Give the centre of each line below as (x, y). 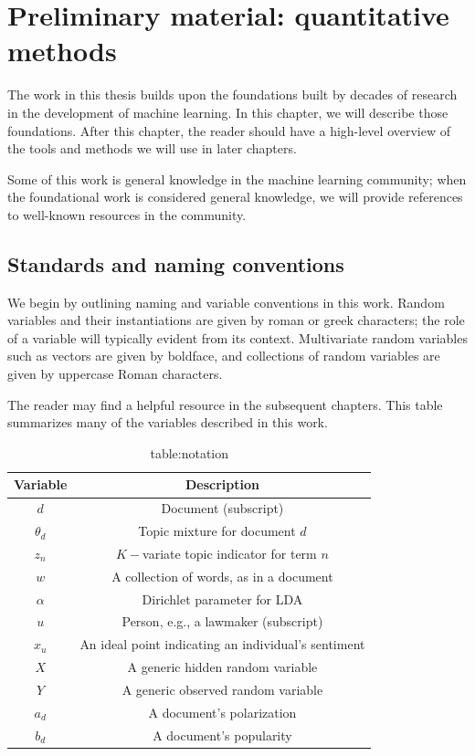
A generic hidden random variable (222, 667)
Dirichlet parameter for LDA (222, 598)
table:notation (190, 452)
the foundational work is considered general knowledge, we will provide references (235, 197)
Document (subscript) (222, 508)
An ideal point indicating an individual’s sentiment (222, 644)
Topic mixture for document (217, 531)
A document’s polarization (222, 712)
